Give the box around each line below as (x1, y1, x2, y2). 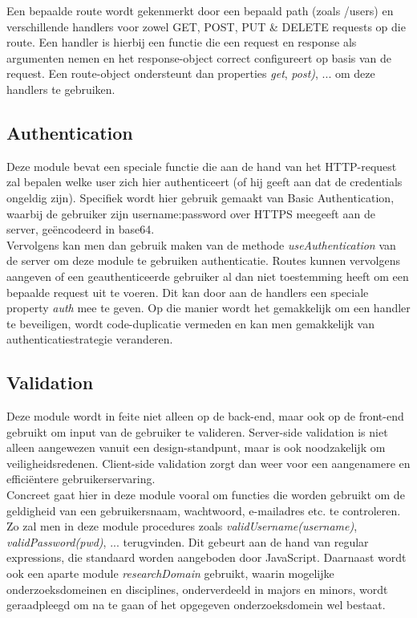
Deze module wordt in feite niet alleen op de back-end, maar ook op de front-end (6, 408, 404, 425)
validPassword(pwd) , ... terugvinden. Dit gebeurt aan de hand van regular (6, 533, 369, 550)
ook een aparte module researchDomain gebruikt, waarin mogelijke (6, 565, 334, 582)
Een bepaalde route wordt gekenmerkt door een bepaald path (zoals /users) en (6, 2, 394, 18)
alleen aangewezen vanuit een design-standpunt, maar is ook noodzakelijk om (6, 439, 386, 456)
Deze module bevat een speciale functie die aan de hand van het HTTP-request (6, 157, 397, 174)
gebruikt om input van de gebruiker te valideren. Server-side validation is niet (6, 423, 388, 440)
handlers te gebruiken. (6, 80, 115, 97)
